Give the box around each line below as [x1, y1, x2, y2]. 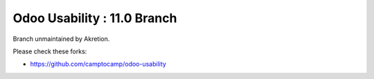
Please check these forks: [12, 47, 87, 55]
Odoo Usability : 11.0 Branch [12, 10, 177, 26]
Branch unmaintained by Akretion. [12, 35, 110, 43]
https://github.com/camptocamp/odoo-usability [30, 60, 166, 69]
